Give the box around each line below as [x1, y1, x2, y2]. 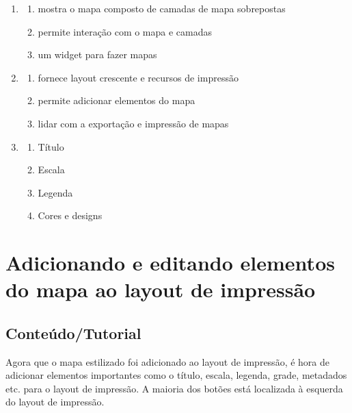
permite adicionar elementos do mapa [38, 93, 195, 108]
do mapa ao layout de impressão [5, 275, 316, 303]
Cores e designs [38, 208, 103, 223]
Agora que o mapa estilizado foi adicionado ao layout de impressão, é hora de [5, 354, 329, 368]
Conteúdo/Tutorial [5, 322, 141, 343]
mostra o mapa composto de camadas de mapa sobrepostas [38, 1, 286, 15]
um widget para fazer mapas [38, 47, 157, 62]
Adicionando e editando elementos [5, 249, 335, 277]
